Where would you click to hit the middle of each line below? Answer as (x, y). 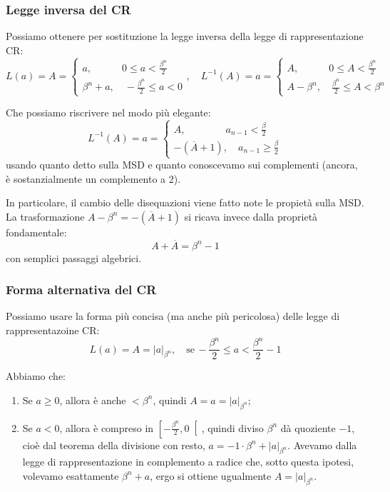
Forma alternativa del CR (81, 290)
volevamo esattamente (71, 475)
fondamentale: (36, 232)
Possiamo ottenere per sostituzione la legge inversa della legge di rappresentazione (185, 36)
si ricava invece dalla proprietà (251, 216)
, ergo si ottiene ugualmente (211, 475)
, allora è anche (93, 400)
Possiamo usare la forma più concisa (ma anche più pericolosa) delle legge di (173, 316)
